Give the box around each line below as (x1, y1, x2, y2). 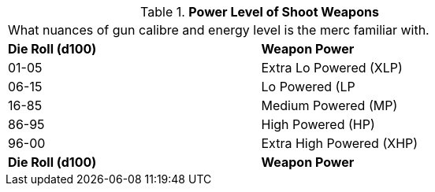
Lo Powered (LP (261, 79, 355, 94)
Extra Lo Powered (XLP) (261, 60, 403, 76)
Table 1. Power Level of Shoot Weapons (140, 4, 379, 20)
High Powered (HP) (261, 116, 375, 132)
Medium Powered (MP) (261, 98, 398, 113)
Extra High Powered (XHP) (261, 135, 418, 151)
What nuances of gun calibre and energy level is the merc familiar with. (8, 22, 429, 38)
